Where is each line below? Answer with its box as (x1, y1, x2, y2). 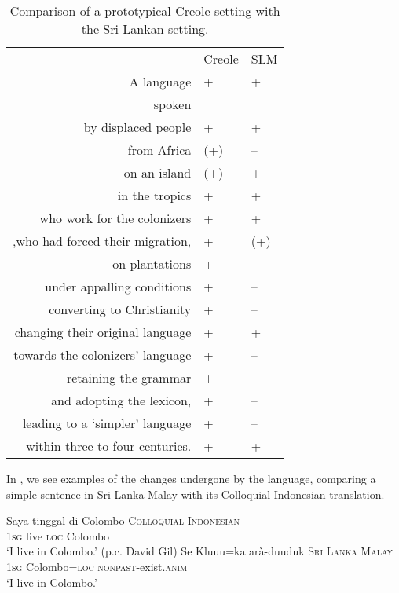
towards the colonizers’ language (13, 346, 192, 364)
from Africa (127, 141, 192, 159)
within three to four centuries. (26, 437, 192, 455)
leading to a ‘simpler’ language (22, 414, 192, 432)
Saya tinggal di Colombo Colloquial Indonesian (6, 512, 240, 529)
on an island (123, 163, 192, 181)
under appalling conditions (45, 277, 192, 295)
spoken (153, 95, 192, 113)
